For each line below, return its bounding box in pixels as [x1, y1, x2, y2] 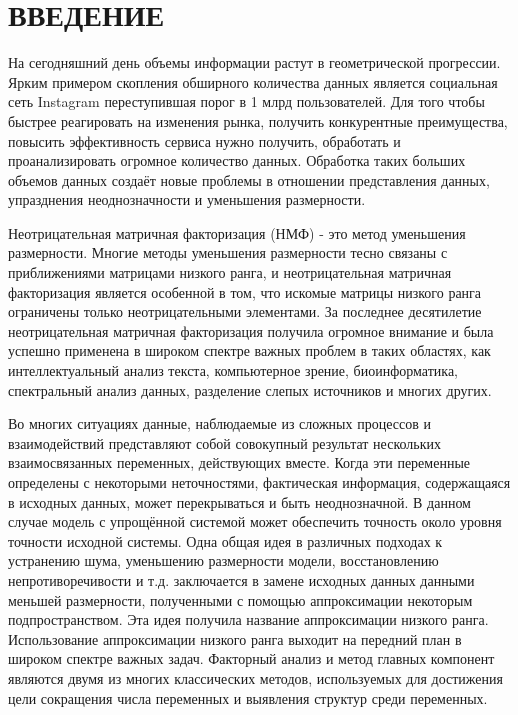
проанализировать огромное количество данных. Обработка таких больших [8, 150, 466, 171]
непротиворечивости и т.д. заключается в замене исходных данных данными [8, 569, 475, 590]
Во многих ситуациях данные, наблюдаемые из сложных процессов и [8, 413, 431, 434]
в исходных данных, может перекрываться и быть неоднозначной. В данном [8, 491, 471, 512]
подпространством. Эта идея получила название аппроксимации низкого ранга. [8, 609, 489, 630]
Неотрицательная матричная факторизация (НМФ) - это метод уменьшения [8, 222, 466, 243]
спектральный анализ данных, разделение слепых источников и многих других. [8, 379, 492, 400]
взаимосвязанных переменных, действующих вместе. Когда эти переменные [8, 452, 471, 473]
